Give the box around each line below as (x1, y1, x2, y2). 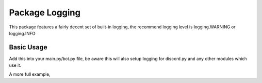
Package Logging (9, 7, 81, 18)
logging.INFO (9, 30, 36, 36)
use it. (9, 62, 21, 68)
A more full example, (9, 71, 50, 77)
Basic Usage (9, 43, 48, 51)
